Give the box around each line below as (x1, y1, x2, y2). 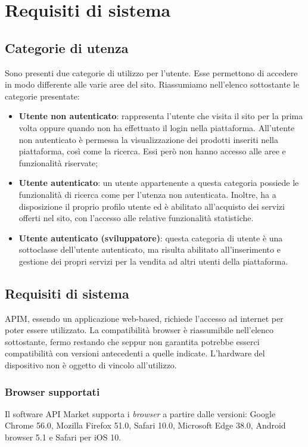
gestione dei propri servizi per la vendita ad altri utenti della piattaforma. (18, 254, 288, 267)
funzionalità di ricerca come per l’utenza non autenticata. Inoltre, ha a (18, 188, 276, 200)
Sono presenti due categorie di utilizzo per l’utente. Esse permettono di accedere (5, 66, 298, 79)
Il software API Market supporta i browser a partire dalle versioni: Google (5, 407, 276, 420)
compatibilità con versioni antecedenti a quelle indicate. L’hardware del (5, 347, 265, 359)
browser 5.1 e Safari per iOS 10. (5, 431, 122, 443)
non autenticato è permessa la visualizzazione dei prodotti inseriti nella (18, 133, 278, 145)
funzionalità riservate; (18, 156, 98, 169)
